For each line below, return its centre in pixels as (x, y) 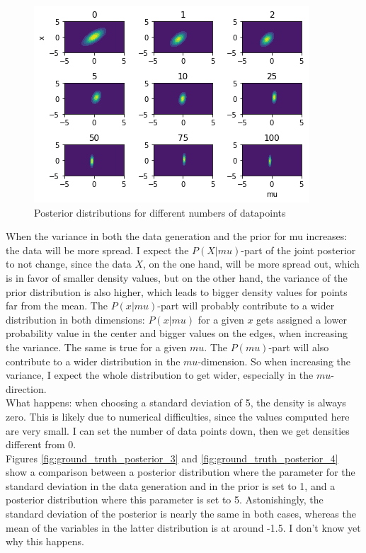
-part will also (299, 347)
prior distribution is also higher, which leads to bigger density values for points (177, 291)
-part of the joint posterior (298, 250)
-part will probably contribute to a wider (246, 306)
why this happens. (45, 541)
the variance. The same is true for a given (96, 347)
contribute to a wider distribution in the (93, 361)
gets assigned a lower (302, 319)
